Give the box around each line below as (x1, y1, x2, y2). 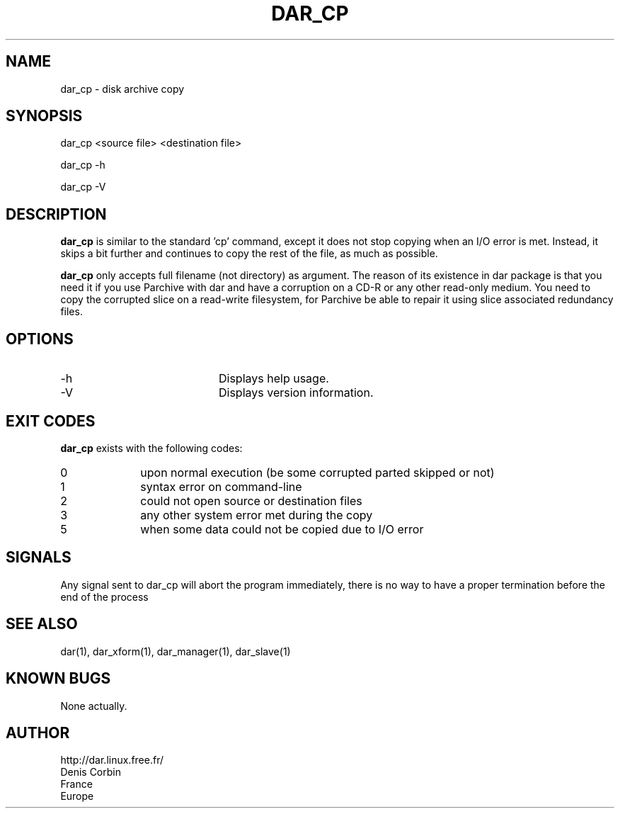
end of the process (60, 590, 149, 603)
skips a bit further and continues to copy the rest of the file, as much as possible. (60, 247, 438, 260)
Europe (60, 790, 94, 803)
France (60, 778, 93, 791)
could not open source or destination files (140, 493, 362, 508)
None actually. (60, 699, 127, 712)
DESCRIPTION (6, 205, 107, 223)
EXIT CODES (6, 412, 96, 430)
